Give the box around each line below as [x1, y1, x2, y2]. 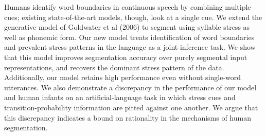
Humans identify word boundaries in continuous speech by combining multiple [4, 2, 251, 12]
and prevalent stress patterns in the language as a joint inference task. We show [4, 42, 256, 52]
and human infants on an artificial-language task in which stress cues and [4, 92, 236, 103]
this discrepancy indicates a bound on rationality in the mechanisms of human [4, 112, 251, 123]
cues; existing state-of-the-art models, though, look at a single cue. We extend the [4, 11, 262, 22]
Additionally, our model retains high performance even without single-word [4, 72, 241, 83]
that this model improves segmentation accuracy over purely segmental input [4, 51, 247, 62]
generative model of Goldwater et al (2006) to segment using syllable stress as [4, 22, 250, 32]
